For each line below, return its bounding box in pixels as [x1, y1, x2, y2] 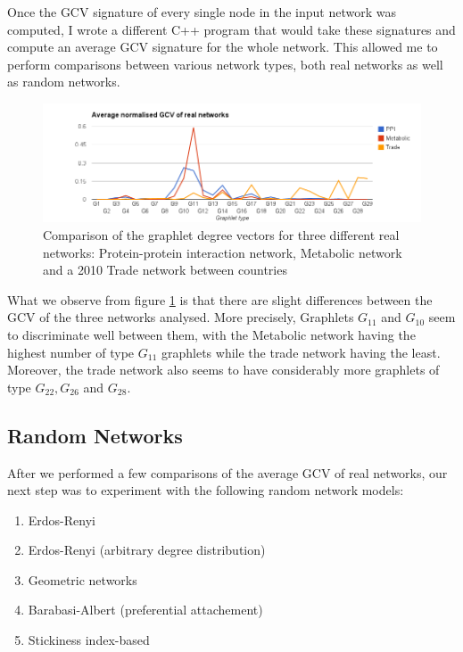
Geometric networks [28, 570, 137, 589]
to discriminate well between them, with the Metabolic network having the [7, 325, 416, 343]
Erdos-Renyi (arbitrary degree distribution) [28, 541, 266, 559]
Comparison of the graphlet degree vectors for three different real [43, 225, 400, 243]
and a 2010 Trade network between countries [43, 260, 287, 279]
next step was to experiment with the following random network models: [7, 481, 404, 499]
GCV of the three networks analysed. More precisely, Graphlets [7, 308, 354, 326]
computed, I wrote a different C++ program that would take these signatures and [7, 20, 456, 38]
